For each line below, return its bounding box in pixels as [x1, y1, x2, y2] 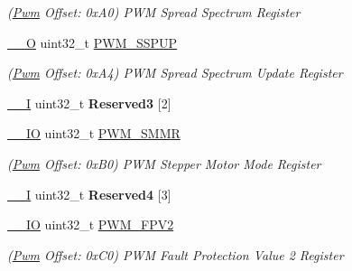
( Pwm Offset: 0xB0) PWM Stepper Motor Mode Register [7, 154, 321, 173]
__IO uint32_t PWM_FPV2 [7, 215, 174, 234]
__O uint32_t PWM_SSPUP [7, 33, 178, 51]
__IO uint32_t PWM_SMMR [7, 124, 181, 143]
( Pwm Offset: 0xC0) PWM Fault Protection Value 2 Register [7, 245, 344, 264]
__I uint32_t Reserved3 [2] [7, 93, 171, 112]
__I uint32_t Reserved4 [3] [7, 184, 171, 203]
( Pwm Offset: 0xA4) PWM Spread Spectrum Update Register [7, 63, 343, 82]
